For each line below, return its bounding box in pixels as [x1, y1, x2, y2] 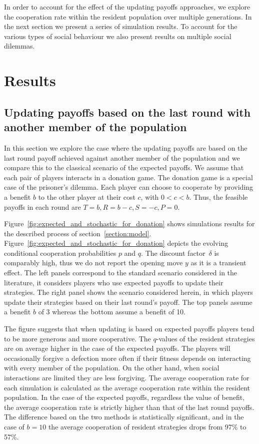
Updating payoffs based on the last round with [4, 104, 251, 120]
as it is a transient [190, 257, 246, 268]
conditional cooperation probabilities [4, 247, 116, 258]
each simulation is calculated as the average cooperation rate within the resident [4, 382, 250, 392]
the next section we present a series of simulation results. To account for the [4, 21, 237, 32]
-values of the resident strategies [156, 333, 255, 343]
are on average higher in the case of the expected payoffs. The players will [4, 343, 230, 353]
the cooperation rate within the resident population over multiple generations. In [4, 11, 252, 22]
